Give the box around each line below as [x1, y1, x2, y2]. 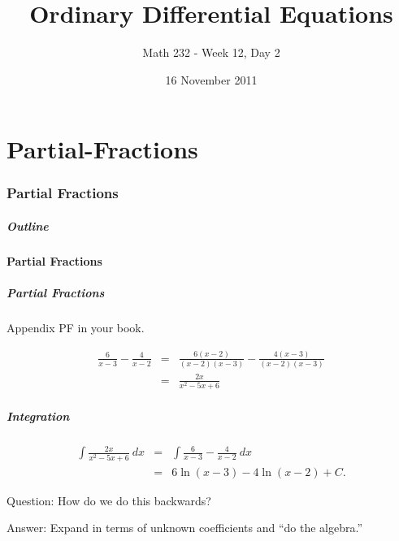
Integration [7, 407, 70, 424]
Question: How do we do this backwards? [7, 491, 211, 509]
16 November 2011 [165, 71, 258, 88]
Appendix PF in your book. [7, 319, 145, 336]
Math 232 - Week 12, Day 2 [142, 44, 280, 61]
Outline [7, 217, 49, 234]
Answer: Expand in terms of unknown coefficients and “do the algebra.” [7, 519, 363, 536]
